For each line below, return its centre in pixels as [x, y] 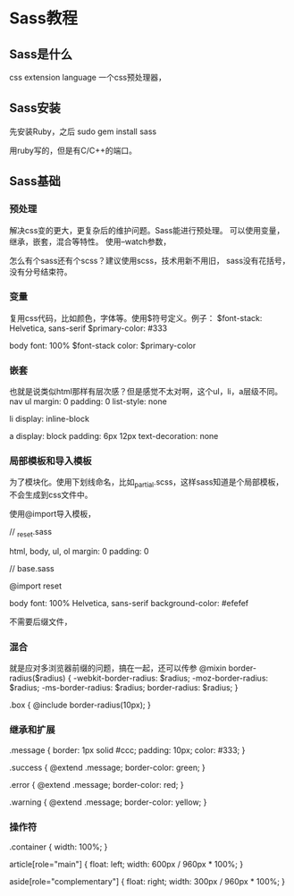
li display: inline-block [49, 419]
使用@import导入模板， [53, 514]
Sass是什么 [41, 54]
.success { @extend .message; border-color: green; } [107, 767]
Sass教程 [43, 18]
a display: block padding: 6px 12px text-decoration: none [114, 436]
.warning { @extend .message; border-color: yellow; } [108, 802]
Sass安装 [35, 108]
